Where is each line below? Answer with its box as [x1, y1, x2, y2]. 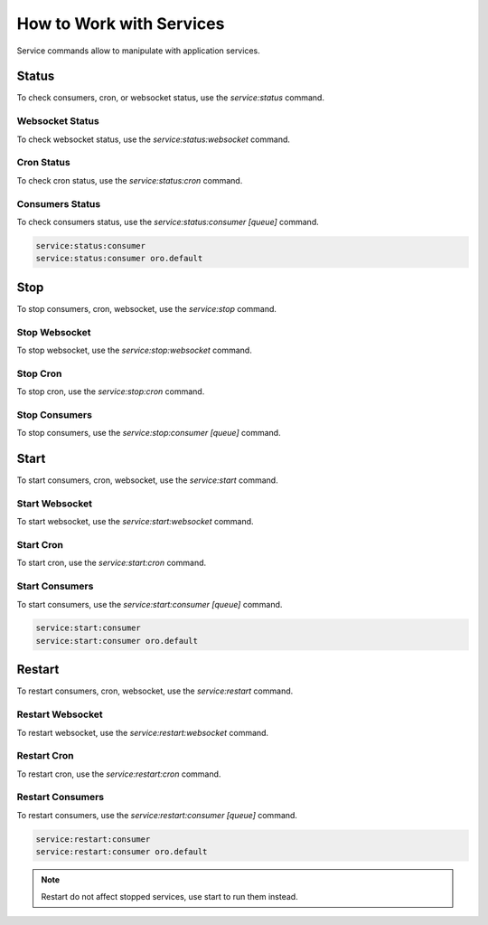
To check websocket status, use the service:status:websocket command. [16, 134, 291, 145]
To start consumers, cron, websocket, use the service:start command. [16, 475, 279, 486]
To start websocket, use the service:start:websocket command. [16, 516, 254, 527]
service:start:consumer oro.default [35, 636, 199, 646]
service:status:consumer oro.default [35, 253, 203, 264]
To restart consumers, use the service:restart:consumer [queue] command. [16, 809, 298, 820]
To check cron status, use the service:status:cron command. [16, 175, 243, 185]
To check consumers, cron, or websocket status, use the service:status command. [16, 92, 325, 103]
